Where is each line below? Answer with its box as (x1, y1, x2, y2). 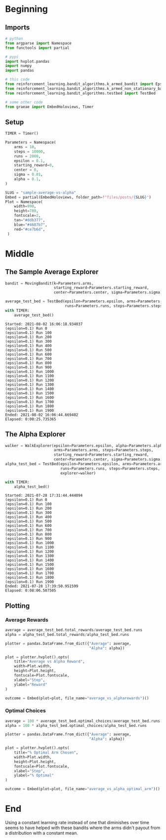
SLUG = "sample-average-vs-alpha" (5, 190, 77, 195)
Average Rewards (5, 616, 48, 623)
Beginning (5, 3, 48, 15)
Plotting (5, 601, 30, 610)
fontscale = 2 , (14, 213, 41, 218)
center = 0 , (14, 167, 39, 172)
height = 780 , (14, 208, 39, 213)
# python (5, 36, 23, 41)
